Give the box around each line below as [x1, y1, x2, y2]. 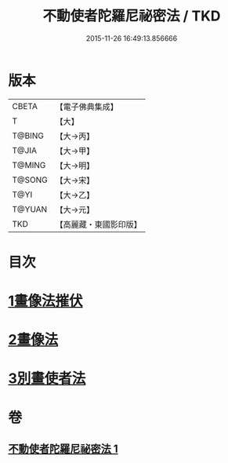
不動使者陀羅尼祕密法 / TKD [42, 7, 221, 25]
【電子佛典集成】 [55, 101, 119, 112]
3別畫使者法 [8, 370, 86, 388]
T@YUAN [12, 203, 48, 214]
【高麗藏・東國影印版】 [55, 219, 143, 230]
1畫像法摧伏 [8, 292, 84, 310]
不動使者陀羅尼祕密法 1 [8, 443, 119, 456]
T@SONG [12, 174, 49, 185]
